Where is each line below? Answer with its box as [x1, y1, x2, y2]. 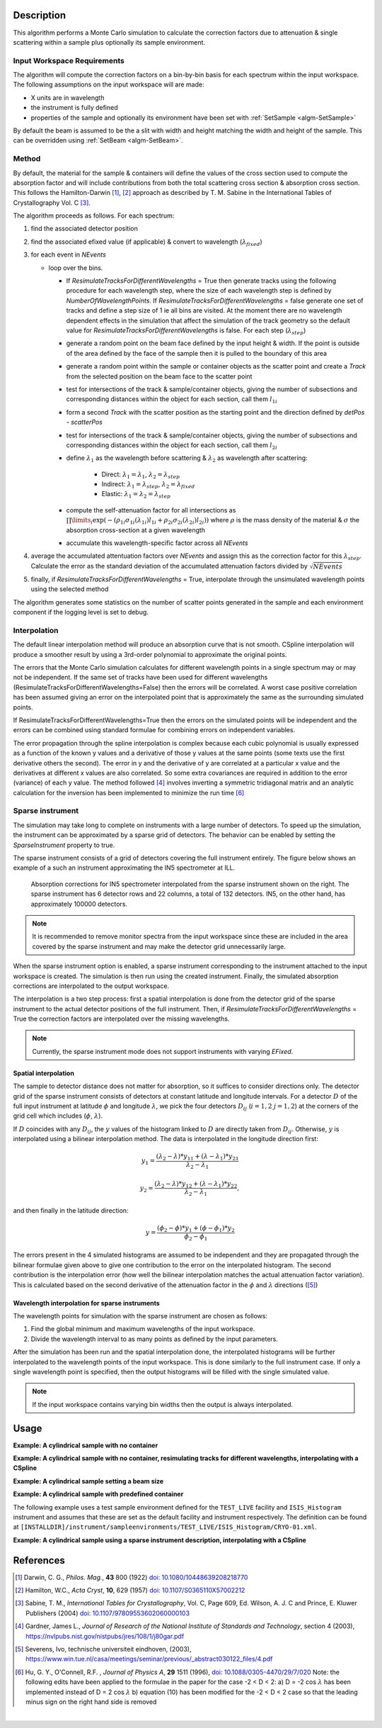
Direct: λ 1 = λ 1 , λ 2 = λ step [101, 470, 180, 480]
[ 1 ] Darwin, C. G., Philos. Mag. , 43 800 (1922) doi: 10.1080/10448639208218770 [15, 1573, 248, 1581]
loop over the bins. [48, 263, 103, 272]
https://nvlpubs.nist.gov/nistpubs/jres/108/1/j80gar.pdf [25, 1632, 185, 1640]
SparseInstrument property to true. [13, 841, 115, 849]
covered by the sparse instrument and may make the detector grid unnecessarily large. [32, 942, 286, 950]
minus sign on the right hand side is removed [25, 1698, 157, 1706]
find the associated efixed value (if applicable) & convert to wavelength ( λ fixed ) [30, 237, 263, 247]
